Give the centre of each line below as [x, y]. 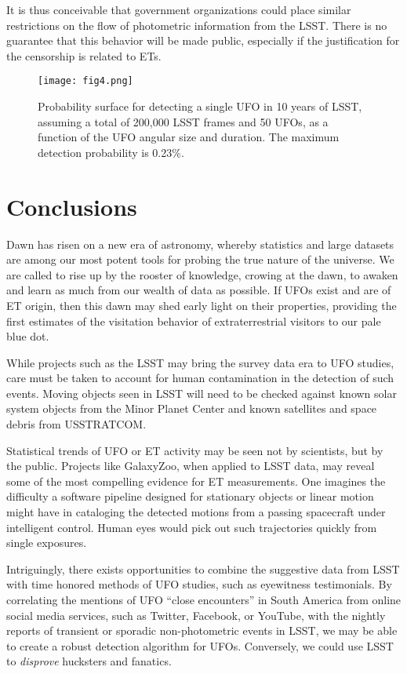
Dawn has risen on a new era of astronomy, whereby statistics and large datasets [200, 244]
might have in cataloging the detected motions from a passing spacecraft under [196, 512]
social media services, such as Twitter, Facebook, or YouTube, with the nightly [196, 615]
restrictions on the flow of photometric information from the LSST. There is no [197, 25]
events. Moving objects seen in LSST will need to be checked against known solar [202, 393]
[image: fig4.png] [85, 81]
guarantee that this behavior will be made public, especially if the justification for [203, 40]
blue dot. [28, 336]
